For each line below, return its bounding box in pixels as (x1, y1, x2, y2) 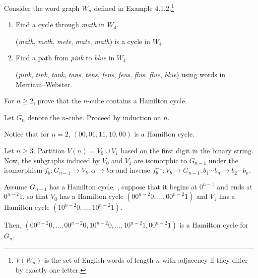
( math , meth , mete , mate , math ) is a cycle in (15, 36, 150, 46)
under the (208, 155, 238, 165)
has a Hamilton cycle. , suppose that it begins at (49, 181, 197, 191)
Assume (4, 181, 28, 191)
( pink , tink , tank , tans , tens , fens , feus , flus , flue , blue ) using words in (15, 69, 226, 80)
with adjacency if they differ (162, 254, 248, 265)
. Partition (33, 145, 65, 155)
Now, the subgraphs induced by (4, 155, 100, 165)
